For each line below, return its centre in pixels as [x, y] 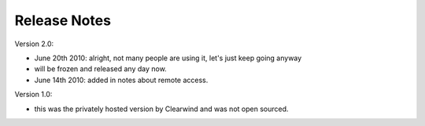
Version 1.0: [33, 95]
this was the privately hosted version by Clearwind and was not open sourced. [161, 109]
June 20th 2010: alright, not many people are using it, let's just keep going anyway [168, 58]
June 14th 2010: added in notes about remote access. [121, 80]
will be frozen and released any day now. [100, 69]
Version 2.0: [34, 44]
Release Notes [63, 20]
